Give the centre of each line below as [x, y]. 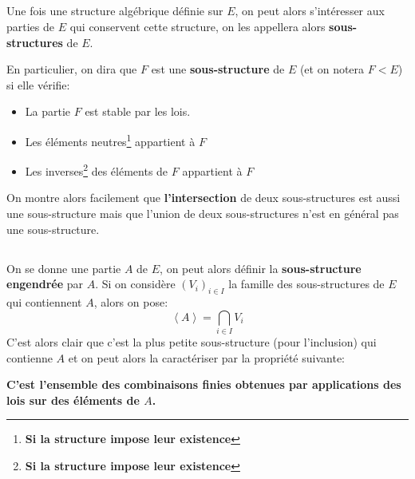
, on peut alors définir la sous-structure [261, 268]
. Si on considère [135, 284]
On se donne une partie [64, 268]
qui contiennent [44, 302]
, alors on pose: [131, 302]
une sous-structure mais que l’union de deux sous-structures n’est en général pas [203, 214]
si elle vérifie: [38, 84]
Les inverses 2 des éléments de [97, 170]
